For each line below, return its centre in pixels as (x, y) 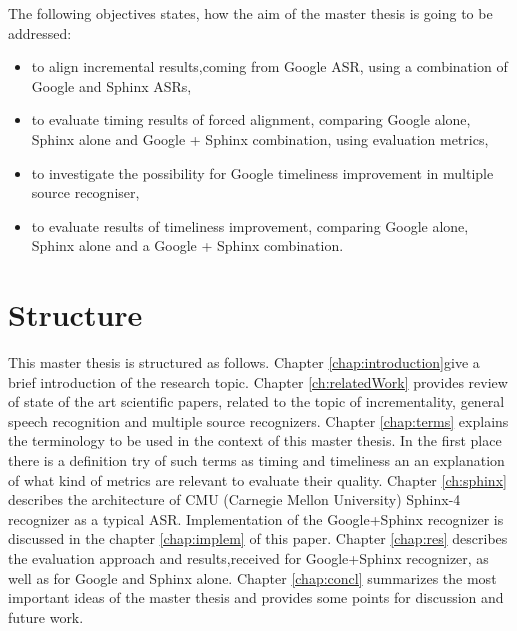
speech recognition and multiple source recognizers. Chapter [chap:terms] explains (258, 420)
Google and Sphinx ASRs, (111, 85)
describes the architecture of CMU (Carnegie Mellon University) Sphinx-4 (234, 499)
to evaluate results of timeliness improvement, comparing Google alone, (250, 225)
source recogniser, (85, 192)
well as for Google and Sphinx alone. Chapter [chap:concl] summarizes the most (252, 577)
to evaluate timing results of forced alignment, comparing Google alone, (251, 119)
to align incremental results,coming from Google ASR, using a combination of (269, 66)
